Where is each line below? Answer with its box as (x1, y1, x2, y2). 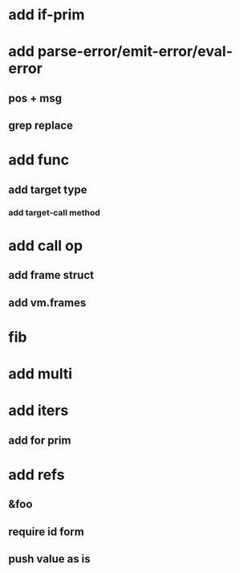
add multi (8, 365, 73, 383)
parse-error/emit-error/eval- (37, 43, 233, 61)
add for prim (8, 433, 71, 447)
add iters (8, 402, 69, 420)
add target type (8, 182, 87, 196)
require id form (8, 525, 84, 538)
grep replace (8, 119, 74, 133)
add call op (8, 236, 83, 255)
